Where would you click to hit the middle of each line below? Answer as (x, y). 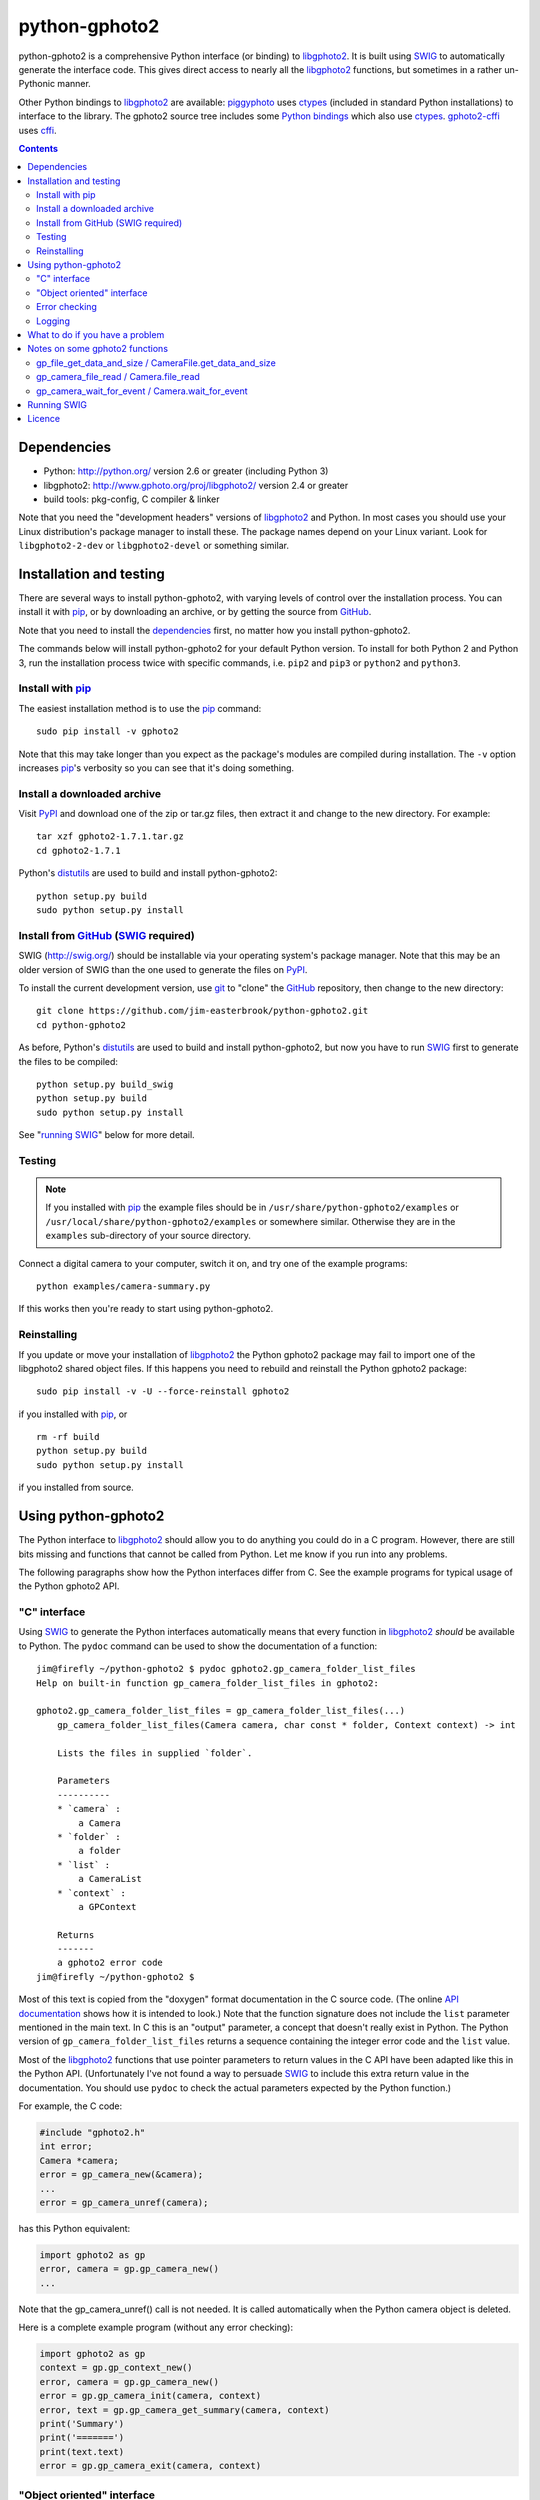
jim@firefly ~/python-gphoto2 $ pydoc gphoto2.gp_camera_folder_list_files (226, 1669)
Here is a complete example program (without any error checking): (156, 2327)
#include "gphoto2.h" (92, 2132)
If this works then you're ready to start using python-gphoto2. (146, 1309)
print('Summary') (82, 2423)
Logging (53, 321)
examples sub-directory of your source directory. (148, 1236)
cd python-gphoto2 (81, 1024)
